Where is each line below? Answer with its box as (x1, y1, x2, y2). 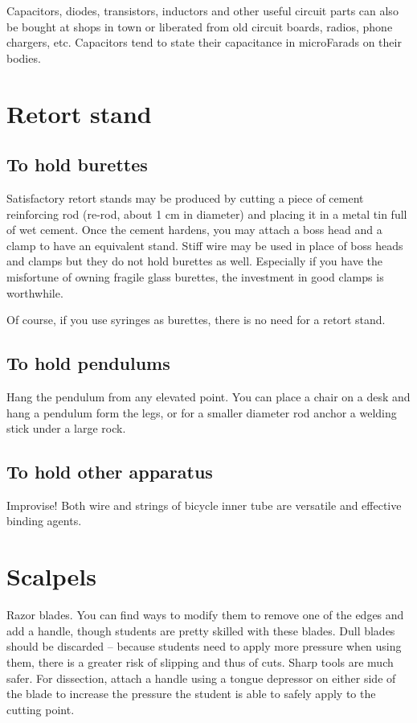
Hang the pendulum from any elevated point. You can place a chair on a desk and (6, 388, 411, 405)
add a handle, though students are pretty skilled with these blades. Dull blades (6, 622, 395, 639)
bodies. (6, 49, 41, 66)
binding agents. (6, 512, 82, 529)
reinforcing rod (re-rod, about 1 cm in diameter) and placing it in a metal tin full (6, 205, 407, 222)
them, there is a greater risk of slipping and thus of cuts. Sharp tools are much (6, 653, 394, 670)
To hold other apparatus (6, 459, 213, 484)
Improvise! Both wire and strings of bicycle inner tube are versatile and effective (6, 496, 402, 513)
